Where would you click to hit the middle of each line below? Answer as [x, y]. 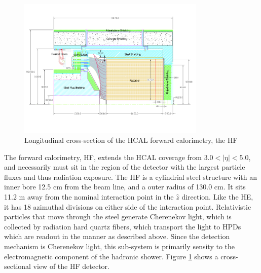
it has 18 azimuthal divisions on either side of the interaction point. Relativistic [128, 206]
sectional [17, 266]
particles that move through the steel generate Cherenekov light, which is [118, 217]
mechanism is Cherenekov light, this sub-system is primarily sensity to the [119, 246]
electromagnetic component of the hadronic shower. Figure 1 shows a [111, 256]
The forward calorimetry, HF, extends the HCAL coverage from [103, 157]
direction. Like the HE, [217, 196]
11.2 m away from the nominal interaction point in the [89, 196]
